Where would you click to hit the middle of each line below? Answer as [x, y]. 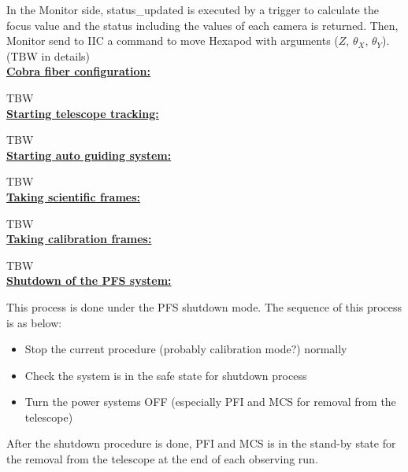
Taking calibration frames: [79, 239]
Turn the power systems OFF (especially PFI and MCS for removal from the [210, 402]
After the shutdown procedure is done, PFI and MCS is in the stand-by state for [201, 443]
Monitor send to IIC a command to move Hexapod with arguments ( [172, 41]
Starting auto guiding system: [89, 155]
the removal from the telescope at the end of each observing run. [162, 459]
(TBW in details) [48, 55]
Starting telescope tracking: [83, 113]
